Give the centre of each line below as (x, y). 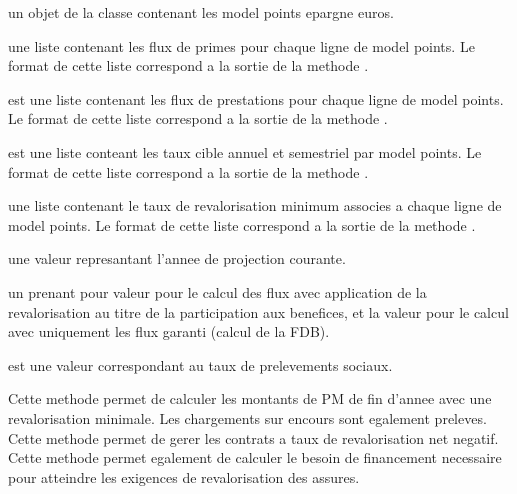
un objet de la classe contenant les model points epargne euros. (201, 12)
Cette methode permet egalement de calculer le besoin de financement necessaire (255, 457)
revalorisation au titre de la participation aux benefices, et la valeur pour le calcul (258, 311)
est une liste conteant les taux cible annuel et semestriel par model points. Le (245, 151)
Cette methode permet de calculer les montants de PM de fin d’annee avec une (250, 398)
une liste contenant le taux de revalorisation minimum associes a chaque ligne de (255, 205)
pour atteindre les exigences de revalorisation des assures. (184, 476)
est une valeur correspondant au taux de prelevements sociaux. (200, 364)
